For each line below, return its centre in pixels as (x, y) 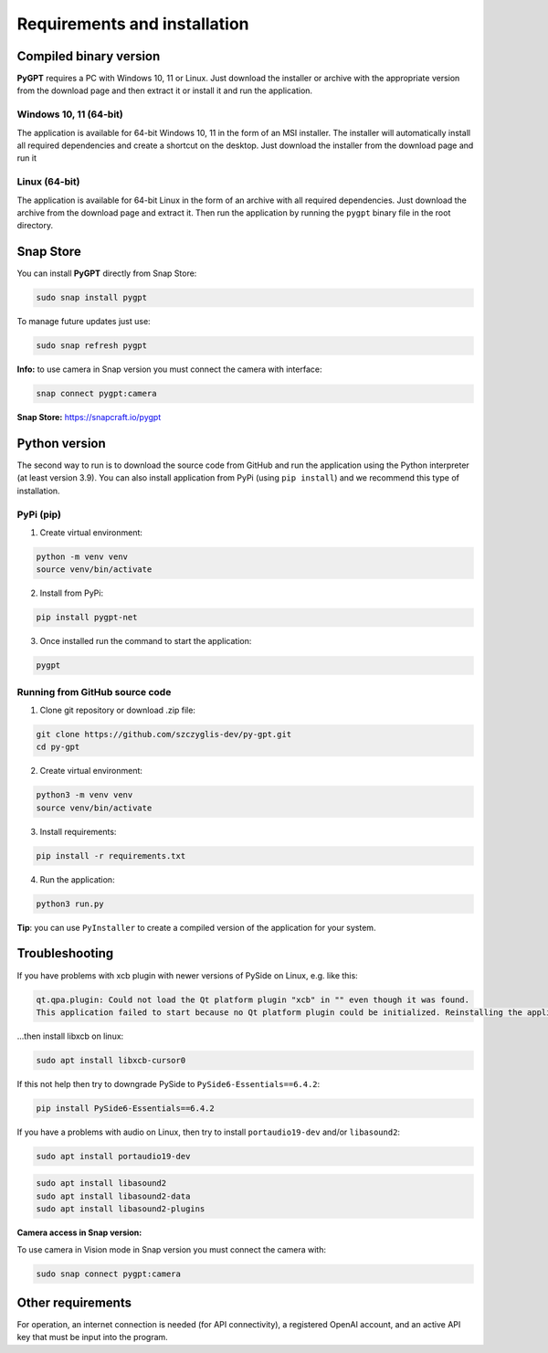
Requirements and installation (133, 24)
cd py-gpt (58, 747)
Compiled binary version (89, 56)
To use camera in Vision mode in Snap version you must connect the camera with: (171, 1249)
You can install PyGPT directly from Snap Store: (107, 273)
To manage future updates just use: (84, 322)
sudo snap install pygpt (92, 298)
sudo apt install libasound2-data (113, 1196)
